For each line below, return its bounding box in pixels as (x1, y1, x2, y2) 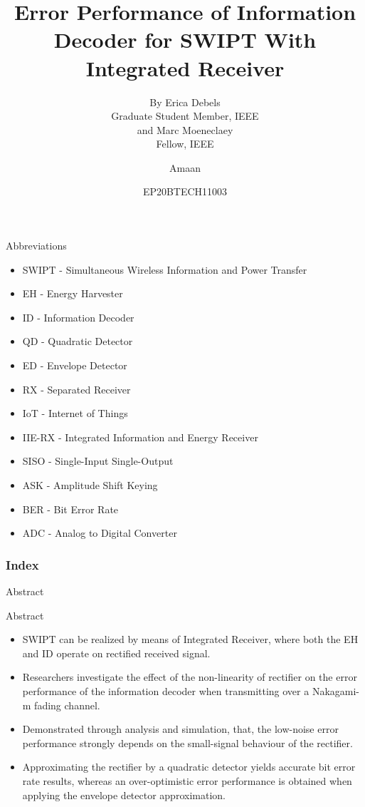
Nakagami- (312, 683, 360, 698)
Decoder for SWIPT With (53, 25, 317, 54)
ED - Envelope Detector (22, 358, 127, 373)
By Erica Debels (149, 94, 221, 109)
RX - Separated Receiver (22, 381, 131, 396)
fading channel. (34, 697, 100, 712)
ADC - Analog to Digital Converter (22, 525, 177, 540)
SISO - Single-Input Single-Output (22, 453, 174, 468)
